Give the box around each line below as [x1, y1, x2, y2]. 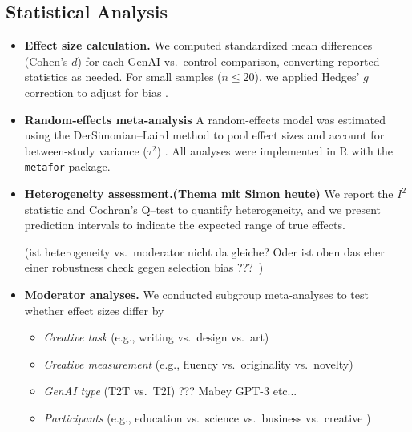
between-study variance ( [24, 142, 147, 159]
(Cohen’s [24, 52, 68, 69]
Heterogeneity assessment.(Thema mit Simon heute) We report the [24, 185, 394, 202]
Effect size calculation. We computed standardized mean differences [24, 37, 373, 54]
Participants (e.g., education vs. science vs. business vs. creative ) [43, 409, 371, 426]
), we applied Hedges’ [254, 68, 360, 85]
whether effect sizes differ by [24, 301, 164, 318]
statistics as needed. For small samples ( [24, 68, 222, 85]
